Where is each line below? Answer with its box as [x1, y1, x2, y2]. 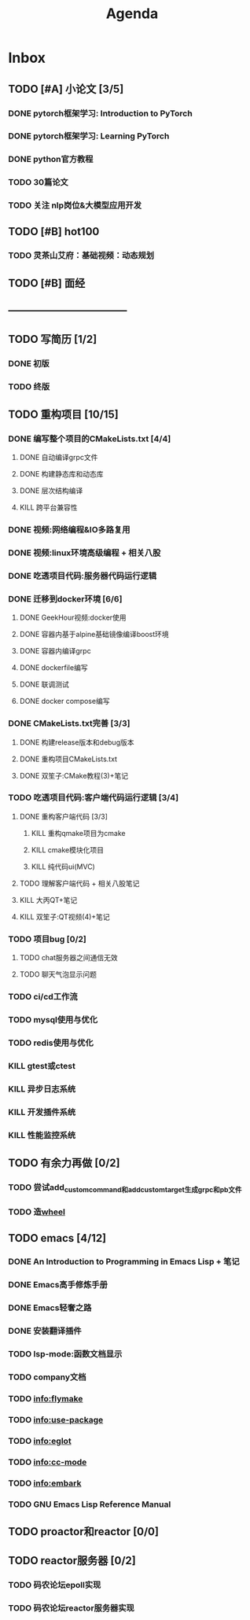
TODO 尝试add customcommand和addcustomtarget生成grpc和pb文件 [8, 1181, 242, 1195]
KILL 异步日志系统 [8, 1083, 76, 1094]
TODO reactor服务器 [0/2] [8, 1554, 136, 1567]
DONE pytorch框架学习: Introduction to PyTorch [8, 108, 193, 119]
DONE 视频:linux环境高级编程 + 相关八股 [8, 547, 161, 558]
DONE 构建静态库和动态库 [19, 469, 104, 479]
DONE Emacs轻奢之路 [8, 1302, 92, 1313]
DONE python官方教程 [8, 154, 94, 165]
